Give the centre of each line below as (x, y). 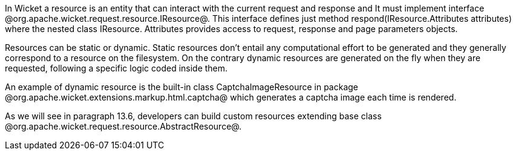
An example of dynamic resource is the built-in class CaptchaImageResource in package (182, 87)
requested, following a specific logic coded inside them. (116, 68)
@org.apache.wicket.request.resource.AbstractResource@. (123, 126)
